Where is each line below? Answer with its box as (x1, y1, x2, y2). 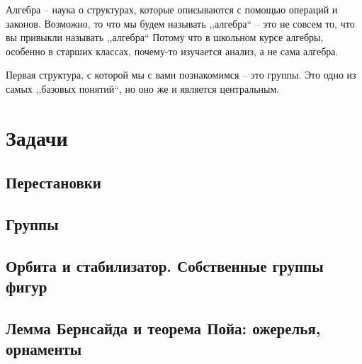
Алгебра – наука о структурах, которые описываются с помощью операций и (6, 2, 338, 16)
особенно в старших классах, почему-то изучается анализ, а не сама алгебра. (6, 43, 339, 58)
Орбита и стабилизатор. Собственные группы (6, 254, 324, 276)
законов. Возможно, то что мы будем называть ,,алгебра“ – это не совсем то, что (6, 16, 355, 30)
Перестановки (6, 171, 101, 193)
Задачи (6, 123, 68, 152)
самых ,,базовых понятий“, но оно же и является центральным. (6, 81, 280, 96)
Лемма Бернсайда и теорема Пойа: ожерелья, (6, 317, 321, 339)
